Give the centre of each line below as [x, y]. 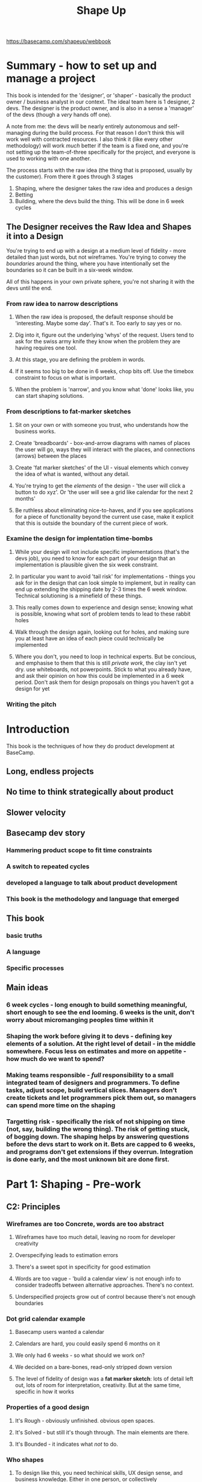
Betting [24, 195]
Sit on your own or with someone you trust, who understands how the [102, 424]
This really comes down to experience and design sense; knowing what [104, 607]
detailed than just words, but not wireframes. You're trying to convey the [96, 257]
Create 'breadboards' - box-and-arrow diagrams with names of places [103, 443]
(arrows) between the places [51, 456]
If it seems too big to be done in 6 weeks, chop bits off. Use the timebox [104, 371]
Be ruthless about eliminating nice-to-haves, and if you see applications [104, 510]
